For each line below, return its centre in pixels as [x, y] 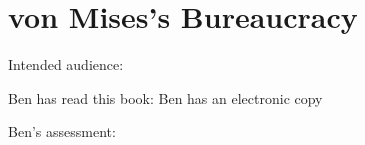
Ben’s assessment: [62, 131]
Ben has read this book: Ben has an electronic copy [165, 97]
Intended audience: [66, 64]
